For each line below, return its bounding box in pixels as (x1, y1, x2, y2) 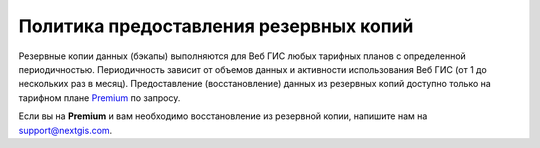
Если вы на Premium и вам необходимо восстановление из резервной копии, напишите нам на (18, 110, 428, 122)
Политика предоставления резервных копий (18, 15, 414, 37)
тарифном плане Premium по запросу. (18, 91, 181, 104)
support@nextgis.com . (18, 124, 113, 136)
